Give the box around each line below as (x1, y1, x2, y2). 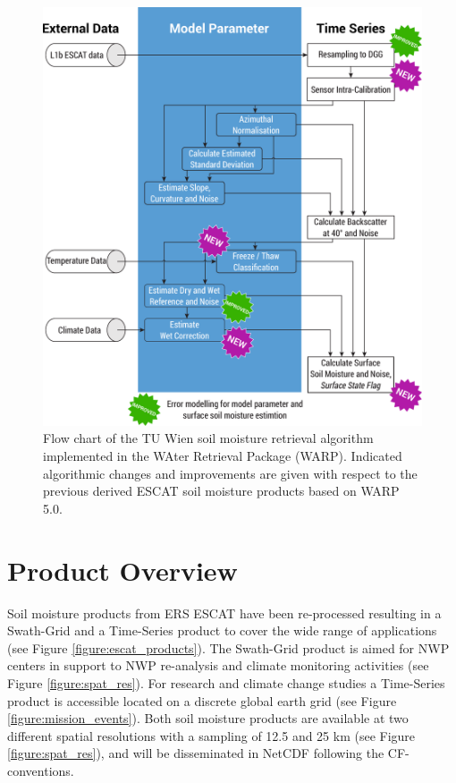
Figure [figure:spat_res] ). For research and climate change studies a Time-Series (7, 673, 445, 692)
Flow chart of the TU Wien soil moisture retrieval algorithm (43, 429, 374, 447)
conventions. (7, 761, 74, 779)
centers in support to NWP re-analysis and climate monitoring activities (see (7, 656, 429, 675)
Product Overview (7, 551, 238, 588)
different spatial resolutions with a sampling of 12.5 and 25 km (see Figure (7, 726, 416, 745)
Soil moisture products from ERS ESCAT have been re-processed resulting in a (7, 603, 442, 622)
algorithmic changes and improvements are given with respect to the (43, 464, 418, 482)
